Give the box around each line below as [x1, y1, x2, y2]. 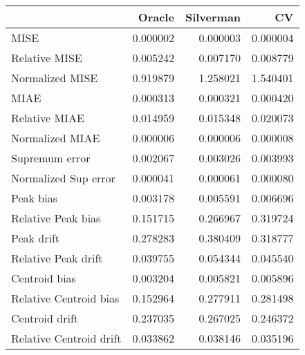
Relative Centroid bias [11, 290, 120, 306]
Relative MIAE [11, 110, 84, 126]
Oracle [138, 9, 174, 25]
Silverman [185, 9, 241, 25]
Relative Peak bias [11, 210, 101, 226]
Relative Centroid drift [11, 330, 122, 346]
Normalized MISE [11, 70, 98, 86]
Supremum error [11, 150, 91, 166]
